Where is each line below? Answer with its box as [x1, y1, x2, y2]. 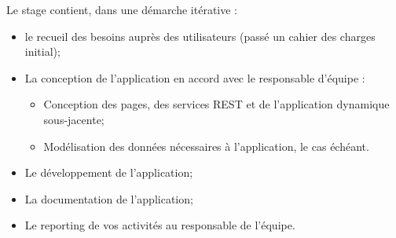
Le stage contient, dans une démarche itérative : [6, 2, 237, 17]
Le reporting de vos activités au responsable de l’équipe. [24, 217, 295, 233]
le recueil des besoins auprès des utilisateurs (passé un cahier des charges [24, 27, 376, 44]
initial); [24, 43, 60, 60]
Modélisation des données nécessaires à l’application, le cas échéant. [43, 137, 369, 154]
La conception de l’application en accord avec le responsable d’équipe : [24, 69, 365, 86]
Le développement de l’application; [24, 164, 193, 181]
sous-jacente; [43, 111, 104, 127]
